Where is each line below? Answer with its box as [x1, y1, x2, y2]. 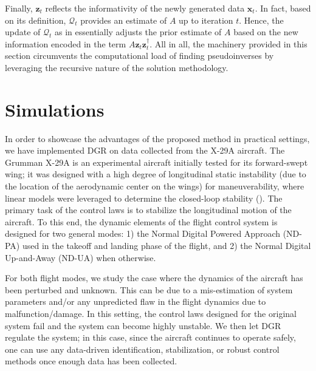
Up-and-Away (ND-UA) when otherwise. [5, 251, 156, 264]
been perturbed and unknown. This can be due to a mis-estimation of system [5, 283, 293, 296]
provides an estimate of [80, 13, 167, 26]
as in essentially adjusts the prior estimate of [55, 26, 222, 38]
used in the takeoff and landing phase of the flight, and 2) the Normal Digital [22, 239, 311, 252]
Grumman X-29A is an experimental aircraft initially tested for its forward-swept [5, 155, 308, 168]
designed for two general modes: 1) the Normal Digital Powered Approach [5, 227, 280, 240]
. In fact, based [255, 2, 311, 14]
